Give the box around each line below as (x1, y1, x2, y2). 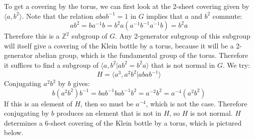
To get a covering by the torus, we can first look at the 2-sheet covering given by (4, 1, 250, 11)
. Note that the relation (22, 10, 93, 21)
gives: (73, 78, 90, 89)
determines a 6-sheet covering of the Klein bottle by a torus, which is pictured (4, 117, 242, 128)
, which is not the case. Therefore (146, 98, 248, 108)
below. (4, 127, 23, 138)
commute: (212, 10, 242, 21)
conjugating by (4, 108, 49, 118)
